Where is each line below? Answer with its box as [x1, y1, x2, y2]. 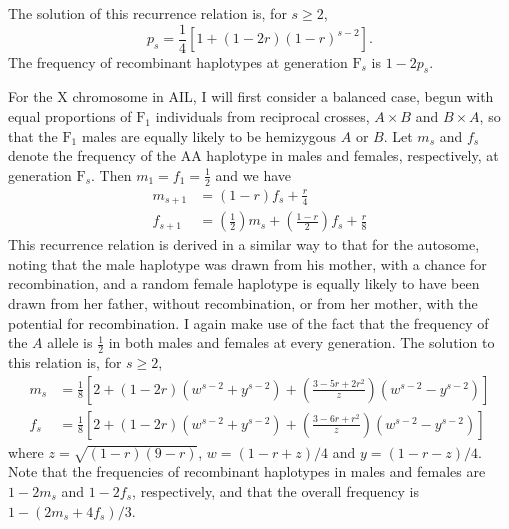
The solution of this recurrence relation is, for [8, 3, 287, 23]
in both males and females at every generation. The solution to [108, 332, 495, 353]
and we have [215, 164, 292, 185]
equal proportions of [8, 106, 132, 127]
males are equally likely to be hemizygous [81, 125, 337, 146]
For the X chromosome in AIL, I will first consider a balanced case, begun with [8, 86, 494, 107]
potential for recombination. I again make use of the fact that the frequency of [8, 312, 489, 333]
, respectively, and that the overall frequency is [132, 480, 419, 501]
